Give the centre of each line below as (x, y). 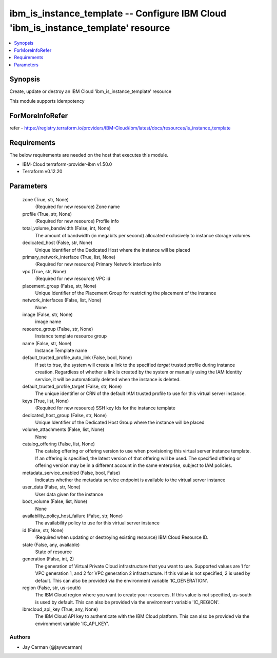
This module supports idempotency (47, 101)
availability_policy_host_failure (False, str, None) (73, 516)
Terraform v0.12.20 (42, 172)
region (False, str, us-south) (52, 588)
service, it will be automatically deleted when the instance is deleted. (108, 379)
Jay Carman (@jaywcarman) (53, 647)
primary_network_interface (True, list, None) (69, 257)
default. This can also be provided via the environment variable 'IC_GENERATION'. (122, 580)
